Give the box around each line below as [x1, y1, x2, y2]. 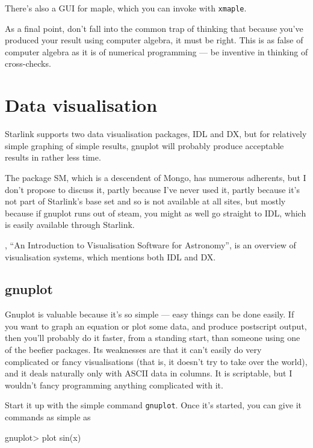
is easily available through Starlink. [5, 218, 135, 231]
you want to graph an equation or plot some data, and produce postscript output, [5, 319, 307, 332]
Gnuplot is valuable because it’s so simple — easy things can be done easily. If [5, 308, 294, 321]
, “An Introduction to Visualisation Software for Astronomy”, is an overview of [5, 238, 296, 251]
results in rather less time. [5, 151, 101, 164]
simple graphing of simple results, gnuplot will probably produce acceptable [5, 139, 284, 152]
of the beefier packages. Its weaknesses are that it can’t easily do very [5, 343, 262, 356]
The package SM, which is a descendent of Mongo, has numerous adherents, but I [5, 171, 306, 183]
